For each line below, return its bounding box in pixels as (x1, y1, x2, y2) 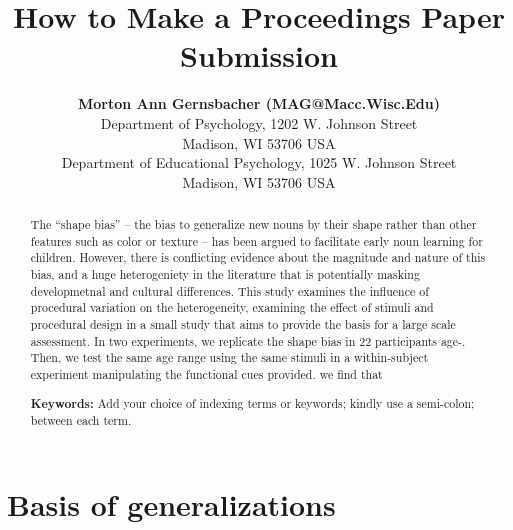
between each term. (30, 412, 132, 429)
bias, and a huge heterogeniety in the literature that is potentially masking (30, 266, 420, 283)
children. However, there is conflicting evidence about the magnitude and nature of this (30, 249, 486, 266)
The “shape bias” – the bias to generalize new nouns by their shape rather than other (30, 216, 477, 233)
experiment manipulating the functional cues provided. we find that (30, 365, 383, 382)
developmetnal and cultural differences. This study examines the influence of (30, 282, 429, 299)
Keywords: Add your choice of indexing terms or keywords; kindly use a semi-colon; (30, 394, 475, 412)
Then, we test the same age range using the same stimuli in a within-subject (30, 349, 429, 366)
